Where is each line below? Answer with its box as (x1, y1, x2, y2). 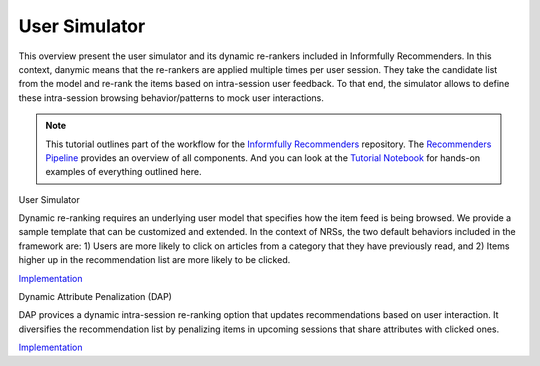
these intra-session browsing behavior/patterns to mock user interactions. (18, 91, 324, 104)
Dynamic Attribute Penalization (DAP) (18, 291, 172, 303)
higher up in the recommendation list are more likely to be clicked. (18, 254, 291, 266)
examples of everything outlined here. (45, 166, 202, 178)
